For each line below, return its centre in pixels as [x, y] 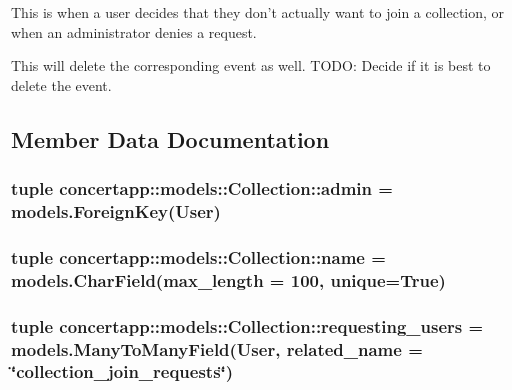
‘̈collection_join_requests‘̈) [122, 371]
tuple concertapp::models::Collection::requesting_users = [247, 325]
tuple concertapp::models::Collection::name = [198, 256]
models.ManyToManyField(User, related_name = [217, 348]
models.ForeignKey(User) [116, 211]
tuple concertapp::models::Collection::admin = [202, 188]
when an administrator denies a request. [134, 31]
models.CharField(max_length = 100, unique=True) [228, 279]
